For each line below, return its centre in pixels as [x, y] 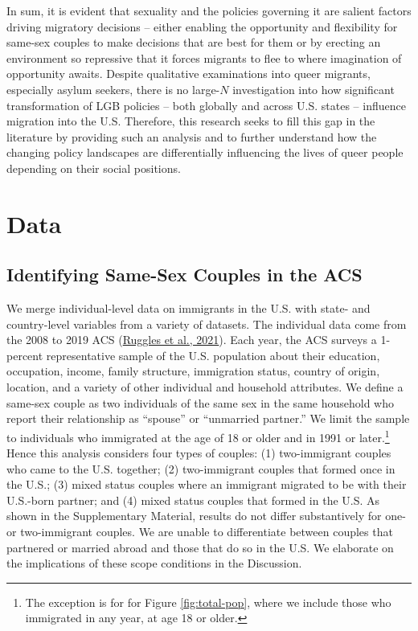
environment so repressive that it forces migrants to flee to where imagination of [204, 57]
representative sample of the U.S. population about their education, [213, 355]
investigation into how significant [313, 89]
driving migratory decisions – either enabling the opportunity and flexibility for [202, 26]
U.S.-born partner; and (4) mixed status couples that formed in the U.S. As [193, 500]
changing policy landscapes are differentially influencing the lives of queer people [205, 152]
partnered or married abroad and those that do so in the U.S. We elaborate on [200, 547]
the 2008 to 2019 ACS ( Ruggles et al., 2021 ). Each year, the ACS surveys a [192, 340]
